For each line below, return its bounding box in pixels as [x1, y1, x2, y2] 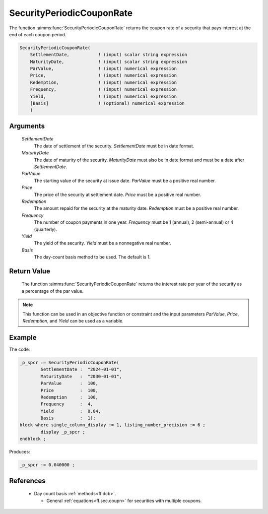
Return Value [9, 267, 51, 275]
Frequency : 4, [40, 401, 93, 407]
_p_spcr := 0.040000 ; [19, 462, 75, 468]
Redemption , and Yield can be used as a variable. [22, 318, 124, 324]
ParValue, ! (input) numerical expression [30, 66, 177, 71]
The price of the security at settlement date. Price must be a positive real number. [34, 192, 201, 197]
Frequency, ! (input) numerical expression [30, 87, 177, 92]
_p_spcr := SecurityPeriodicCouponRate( [19, 360, 119, 365]
